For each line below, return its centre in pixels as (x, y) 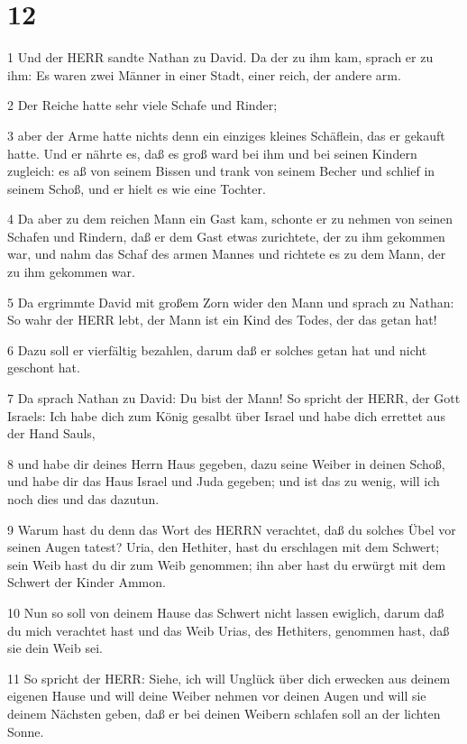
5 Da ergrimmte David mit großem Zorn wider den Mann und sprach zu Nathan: (231, 302)
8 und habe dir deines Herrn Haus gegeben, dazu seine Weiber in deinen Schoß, (226, 463)
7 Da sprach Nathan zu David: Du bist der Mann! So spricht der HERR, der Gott (234, 398)
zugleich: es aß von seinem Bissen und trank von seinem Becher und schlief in (221, 171)
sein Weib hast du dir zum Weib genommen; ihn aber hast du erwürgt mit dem (227, 564)
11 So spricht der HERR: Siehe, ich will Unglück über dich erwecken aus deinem (229, 678)
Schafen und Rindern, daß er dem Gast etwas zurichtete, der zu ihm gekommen (226, 236)
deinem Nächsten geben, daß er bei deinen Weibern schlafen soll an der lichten (224, 713)
